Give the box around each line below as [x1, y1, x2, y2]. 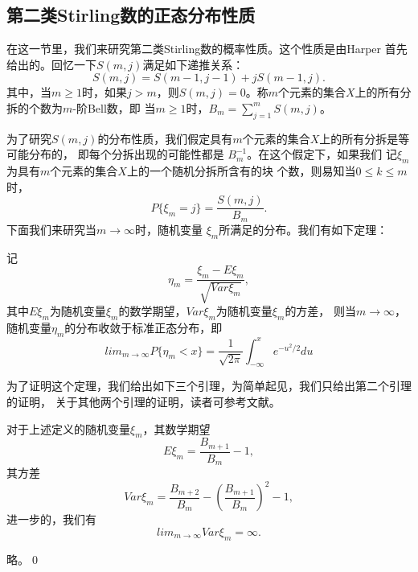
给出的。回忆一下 [6, 56, 96, 72]
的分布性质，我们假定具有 [97, 130, 233, 146]
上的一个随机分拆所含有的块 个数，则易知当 [126, 163, 356, 179]
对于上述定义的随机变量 [6, 420, 130, 437]
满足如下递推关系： [142, 56, 244, 72]
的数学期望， [118, 302, 186, 319]
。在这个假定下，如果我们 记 [247, 146, 397, 163]
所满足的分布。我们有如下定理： [219, 220, 388, 237]
